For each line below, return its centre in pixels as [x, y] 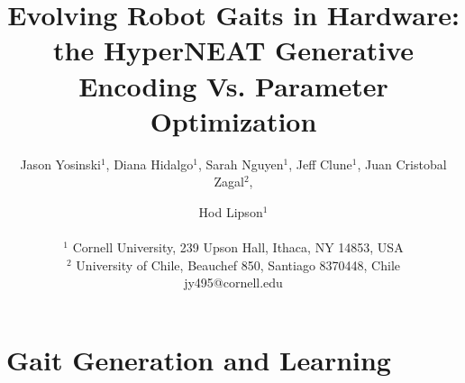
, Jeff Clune [320, 164]
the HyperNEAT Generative [233, 50]
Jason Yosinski [60, 164]
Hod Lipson [231, 211]
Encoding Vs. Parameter [233, 85]
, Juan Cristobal [402, 164]
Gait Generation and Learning [199, 359]
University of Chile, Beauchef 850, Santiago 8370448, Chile [238, 264]
